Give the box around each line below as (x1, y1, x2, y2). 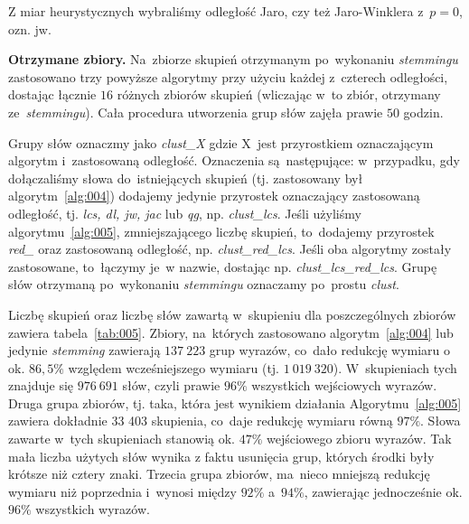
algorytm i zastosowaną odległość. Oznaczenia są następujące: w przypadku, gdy (8, 151, 460, 170)
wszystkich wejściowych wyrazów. (251, 376, 437, 395)
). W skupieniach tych (333, 358, 457, 377)
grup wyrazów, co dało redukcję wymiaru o (209, 341, 451, 360)
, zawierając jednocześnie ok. (304, 482, 463, 501)
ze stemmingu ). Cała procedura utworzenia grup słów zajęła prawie (8, 102, 383, 121)
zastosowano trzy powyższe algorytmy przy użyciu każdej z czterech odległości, (8, 67, 448, 86)
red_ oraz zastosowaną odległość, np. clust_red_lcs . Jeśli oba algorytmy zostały (8, 239, 452, 258)
